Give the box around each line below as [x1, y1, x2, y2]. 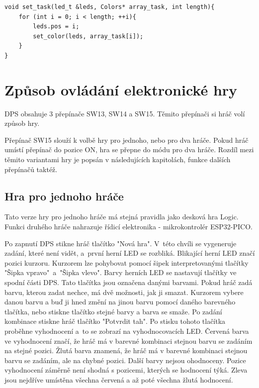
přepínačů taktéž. [4, 164, 58, 174]
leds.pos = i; [33, 23, 80, 30]
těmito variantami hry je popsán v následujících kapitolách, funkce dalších [4, 154, 231, 165]
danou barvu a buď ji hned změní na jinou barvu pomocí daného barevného [4, 296, 236, 307]
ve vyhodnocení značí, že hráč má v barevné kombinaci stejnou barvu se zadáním [4, 335, 253, 346]
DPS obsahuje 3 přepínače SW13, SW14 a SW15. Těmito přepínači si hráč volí [4, 108, 245, 118]
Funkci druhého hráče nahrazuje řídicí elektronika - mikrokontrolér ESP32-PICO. [4, 221, 253, 232]
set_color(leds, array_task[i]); [33, 32, 144, 40]
